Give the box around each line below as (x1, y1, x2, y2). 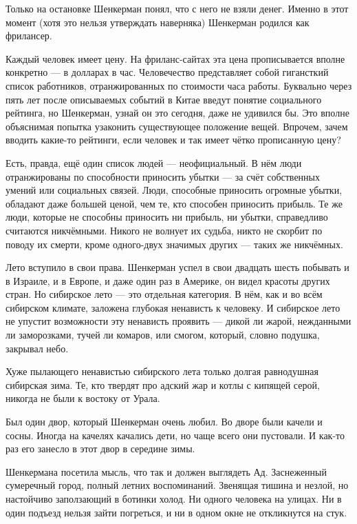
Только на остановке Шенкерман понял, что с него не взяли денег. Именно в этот (6, 1, 349, 15)
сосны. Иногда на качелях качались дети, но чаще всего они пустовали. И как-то (6, 427, 345, 442)
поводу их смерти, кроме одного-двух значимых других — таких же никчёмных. (6, 236, 343, 251)
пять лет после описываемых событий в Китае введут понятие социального (6, 92, 322, 106)
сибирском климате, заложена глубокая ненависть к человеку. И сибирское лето (6, 300, 340, 314)
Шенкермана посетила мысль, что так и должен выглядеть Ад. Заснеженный (6, 464, 327, 478)
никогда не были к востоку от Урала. (6, 391, 160, 405)
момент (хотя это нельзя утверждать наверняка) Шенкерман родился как (6, 14, 310, 29)
